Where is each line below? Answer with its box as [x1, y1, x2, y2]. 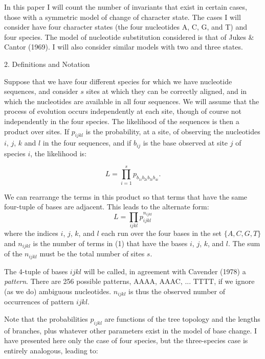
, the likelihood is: [30, 148, 87, 158]
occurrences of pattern [4, 296, 74, 307]
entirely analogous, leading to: [4, 345, 98, 355]
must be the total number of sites [39, 248, 145, 259]
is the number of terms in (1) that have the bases [33, 237, 188, 248]
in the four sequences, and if [42, 137, 131, 148]
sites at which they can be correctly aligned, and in [86, 86, 247, 97]
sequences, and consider [4, 86, 78, 97]
